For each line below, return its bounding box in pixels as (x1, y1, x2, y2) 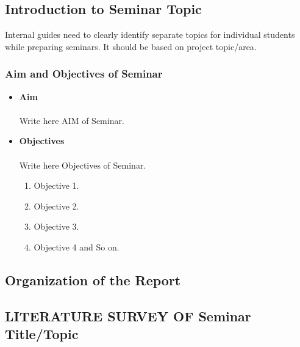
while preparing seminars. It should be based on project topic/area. (5, 40, 257, 53)
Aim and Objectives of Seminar (5, 66, 163, 81)
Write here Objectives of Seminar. (19, 158, 146, 171)
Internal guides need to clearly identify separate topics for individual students (5, 28, 295, 41)
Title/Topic (5, 324, 79, 343)
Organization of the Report (5, 270, 181, 289)
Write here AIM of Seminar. (19, 114, 124, 126)
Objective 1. (34, 179, 79, 192)
